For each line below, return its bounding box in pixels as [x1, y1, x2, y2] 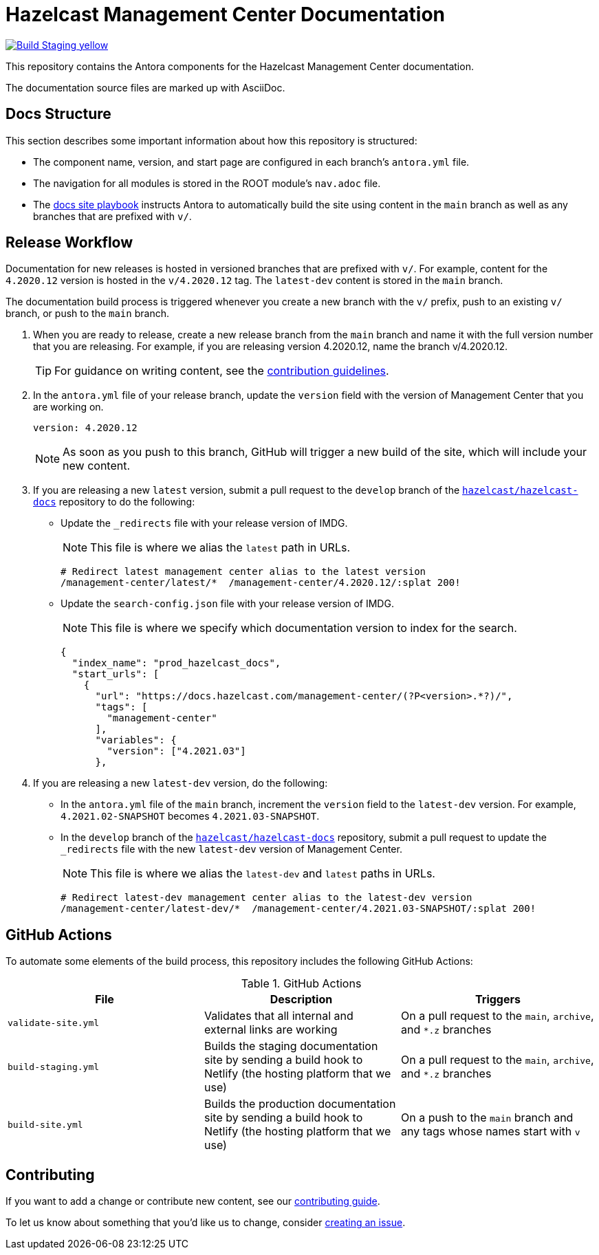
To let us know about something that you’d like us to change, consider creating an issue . [6, 1216, 406, 1229]
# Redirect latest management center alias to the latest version [61, 566, 426, 578]
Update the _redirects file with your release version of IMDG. [61, 517, 348, 530]
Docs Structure [6, 105, 111, 123]
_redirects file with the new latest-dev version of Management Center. [61, 843, 402, 855]
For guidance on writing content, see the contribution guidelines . [54, 364, 389, 378]
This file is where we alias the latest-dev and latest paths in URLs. [90, 866, 435, 881]
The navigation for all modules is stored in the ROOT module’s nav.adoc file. [33, 177, 381, 189]
